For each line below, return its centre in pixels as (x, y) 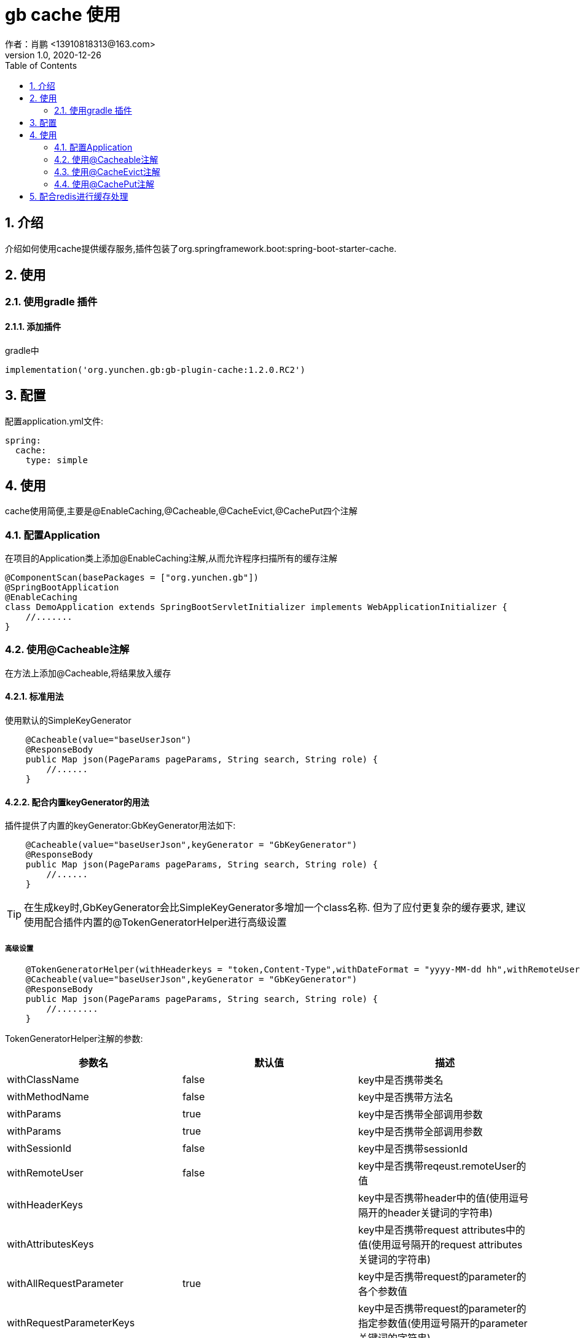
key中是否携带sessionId (413, 1149)
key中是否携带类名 (401, 1080)
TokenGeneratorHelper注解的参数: (74, 1039)
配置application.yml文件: (54, 421)
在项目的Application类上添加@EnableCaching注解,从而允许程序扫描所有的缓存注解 (171, 558)
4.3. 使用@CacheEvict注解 (107, 171)
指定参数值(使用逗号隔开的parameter (443, 1324)
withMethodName (48, 1097)
